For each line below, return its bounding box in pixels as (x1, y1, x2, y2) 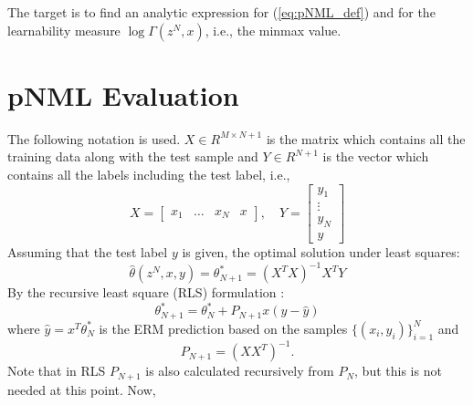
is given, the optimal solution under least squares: (182, 243, 460, 262)
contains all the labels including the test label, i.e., (7, 164, 290, 183)
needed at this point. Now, (7, 379, 156, 399)
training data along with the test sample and (7, 147, 258, 166)
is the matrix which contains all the (266, 129, 466, 148)
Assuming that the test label (7, 243, 168, 262)
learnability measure (7, 20, 121, 39)
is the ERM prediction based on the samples (99, 318, 348, 337)
